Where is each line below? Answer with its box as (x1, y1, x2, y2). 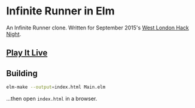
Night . (6, 30, 22, 37)
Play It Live (6, 48, 48, 58)
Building (6, 68, 38, 79)
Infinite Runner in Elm (6, 4, 115, 18)
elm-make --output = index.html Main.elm (6, 84, 106, 91)
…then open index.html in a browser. (6, 95, 97, 103)
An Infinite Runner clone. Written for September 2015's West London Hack (6, 24, 190, 31)
